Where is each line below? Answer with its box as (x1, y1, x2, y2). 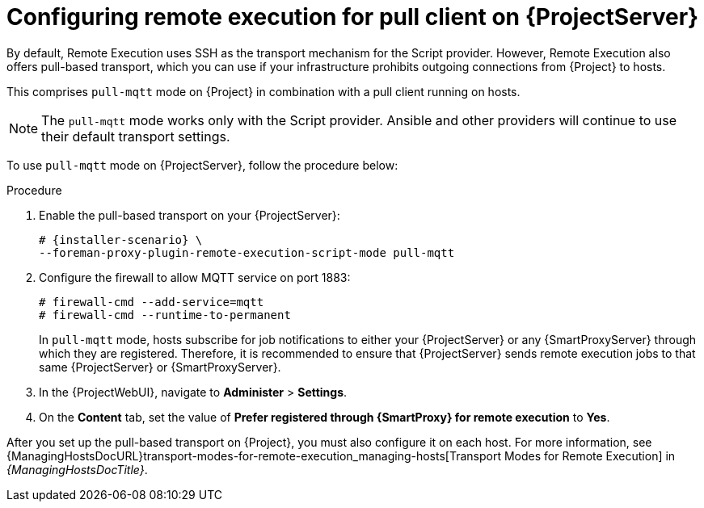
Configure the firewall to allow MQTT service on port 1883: (39, 270, 351, 284)
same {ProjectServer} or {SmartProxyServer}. (39, 359, 281, 374)
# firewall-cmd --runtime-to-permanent (39, 308, 291, 321)
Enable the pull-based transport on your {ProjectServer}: (39, 208, 340, 222)
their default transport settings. (41, 128, 230, 145)
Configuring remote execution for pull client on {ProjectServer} (6, 3, 699, 31)
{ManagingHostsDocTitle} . (6, 462, 148, 477)
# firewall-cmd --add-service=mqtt (39, 295, 264, 309)
